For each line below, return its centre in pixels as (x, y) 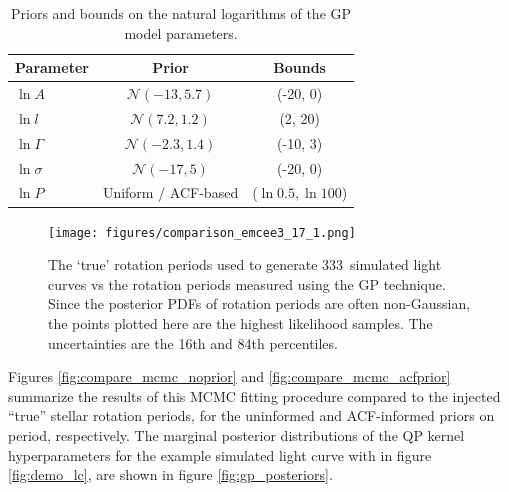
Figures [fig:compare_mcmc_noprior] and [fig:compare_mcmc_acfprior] (229, 376)
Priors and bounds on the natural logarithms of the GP (181, 13)
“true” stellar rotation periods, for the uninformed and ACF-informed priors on (251, 415)
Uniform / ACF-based (170, 192)
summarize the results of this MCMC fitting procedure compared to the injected (254, 395)
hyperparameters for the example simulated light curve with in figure (220, 454)
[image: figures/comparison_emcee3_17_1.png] (202, 232)
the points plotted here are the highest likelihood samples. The (240, 322)
